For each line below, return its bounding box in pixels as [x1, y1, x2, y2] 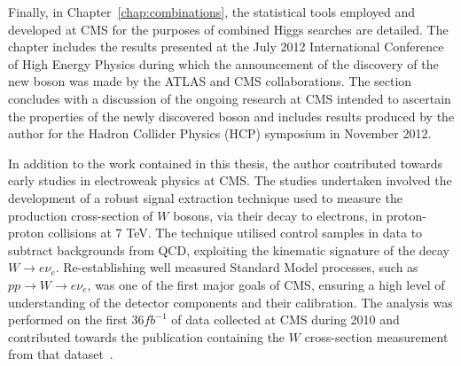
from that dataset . [8, 345, 113, 363]
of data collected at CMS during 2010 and [171, 310, 400, 329]
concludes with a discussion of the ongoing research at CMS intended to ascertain [8, 89, 451, 107]
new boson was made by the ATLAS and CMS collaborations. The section [8, 72, 412, 90]
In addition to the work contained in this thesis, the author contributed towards [8, 153, 443, 172]
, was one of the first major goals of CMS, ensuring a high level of [87, 275, 445, 293]
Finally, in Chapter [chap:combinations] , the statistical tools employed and [8, 3, 416, 20]
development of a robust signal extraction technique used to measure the [8, 188, 402, 206]
